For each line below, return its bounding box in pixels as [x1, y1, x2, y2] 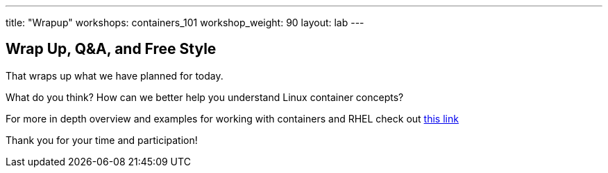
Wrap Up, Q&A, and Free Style [6, 40, 217, 58]
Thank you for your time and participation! [6, 134, 198, 146]
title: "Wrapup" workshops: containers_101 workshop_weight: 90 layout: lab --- [6, 17, 364, 28]
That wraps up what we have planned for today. [6, 69, 223, 82]
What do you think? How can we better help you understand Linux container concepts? [6, 91, 404, 103]
